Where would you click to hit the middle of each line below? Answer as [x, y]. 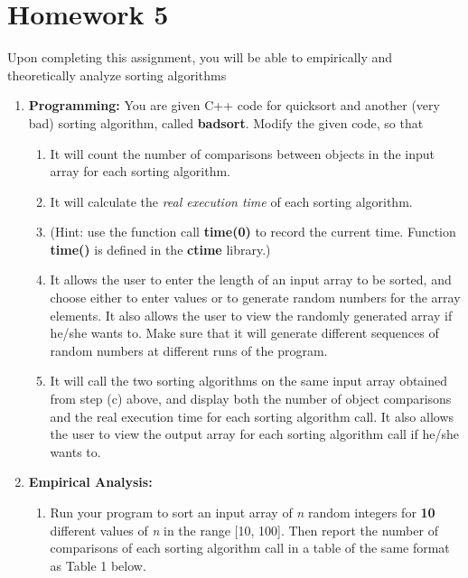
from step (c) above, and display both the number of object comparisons [251, 399]
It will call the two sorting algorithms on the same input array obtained [249, 381]
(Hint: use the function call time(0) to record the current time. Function [253, 232]
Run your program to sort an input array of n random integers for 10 [243, 512]
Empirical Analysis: [90, 482]
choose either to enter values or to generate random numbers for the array [255, 298]
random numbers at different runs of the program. [189, 350]
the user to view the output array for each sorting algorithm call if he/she [254, 434]
